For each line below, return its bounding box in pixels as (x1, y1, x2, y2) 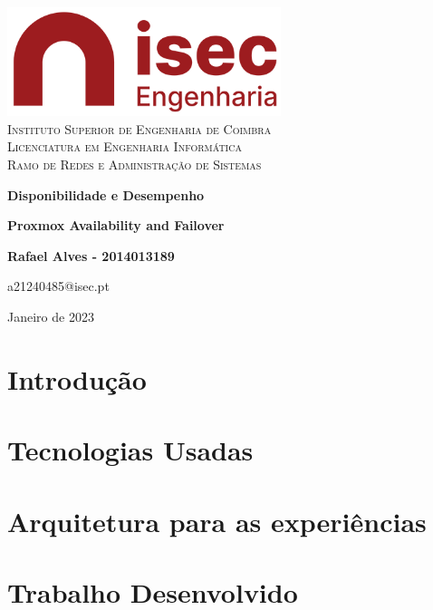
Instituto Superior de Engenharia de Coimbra (7, 119, 272, 138)
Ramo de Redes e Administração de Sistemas (7, 155, 262, 174)
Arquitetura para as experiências (7, 502, 427, 539)
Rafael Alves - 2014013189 (7, 246, 175, 265)
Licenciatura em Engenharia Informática (7, 137, 242, 156)
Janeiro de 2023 (7, 307, 94, 326)
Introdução (7, 360, 147, 397)
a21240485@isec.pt (7, 276, 110, 295)
